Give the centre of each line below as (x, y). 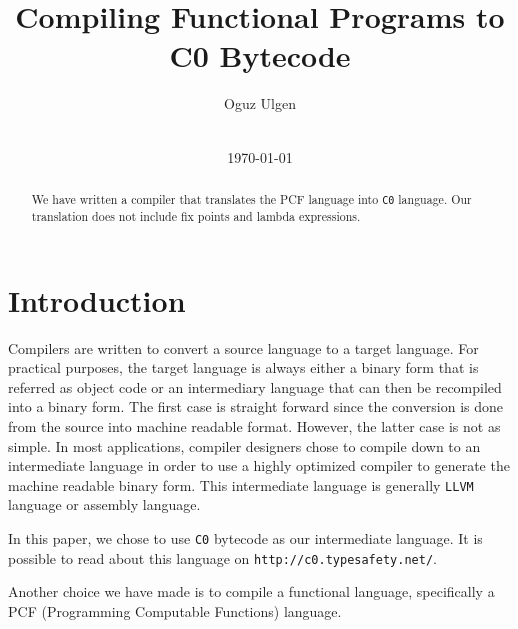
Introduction (97, 299)
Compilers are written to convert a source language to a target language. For (243, 347)
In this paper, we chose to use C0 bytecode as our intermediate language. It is (245, 538)
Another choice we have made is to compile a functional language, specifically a (251, 591)
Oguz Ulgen (260, 103)
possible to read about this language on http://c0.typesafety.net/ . (222, 557)
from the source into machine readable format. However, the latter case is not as (254, 426)
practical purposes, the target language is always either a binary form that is (243, 367)
